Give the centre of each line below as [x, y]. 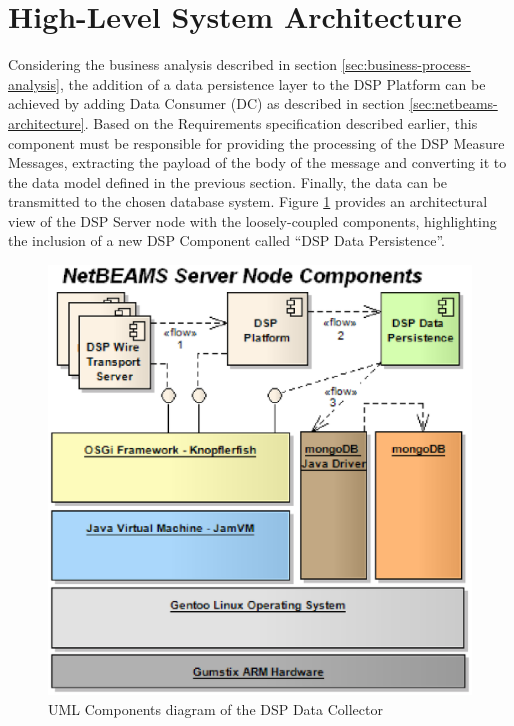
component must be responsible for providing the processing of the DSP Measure [256, 142]
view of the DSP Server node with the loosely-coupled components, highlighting [252, 220]
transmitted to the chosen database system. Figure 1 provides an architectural [248, 201]
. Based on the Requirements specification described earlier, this [281, 122]
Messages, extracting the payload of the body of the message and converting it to [257, 162]
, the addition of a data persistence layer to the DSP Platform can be [272, 83]
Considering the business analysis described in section [172, 64]
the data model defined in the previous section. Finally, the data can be [228, 181]
